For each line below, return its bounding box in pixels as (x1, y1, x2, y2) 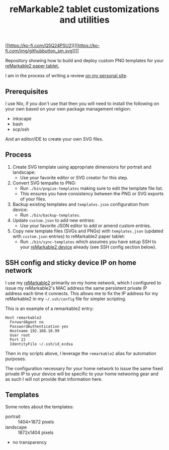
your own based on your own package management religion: (5, 106, 131, 111)
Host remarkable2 (5, 315, 42, 320)
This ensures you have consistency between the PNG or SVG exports (20, 190, 164, 196)
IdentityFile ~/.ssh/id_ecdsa (10, 342, 73, 347)
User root (10, 332, 30, 338)
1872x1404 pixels (18, 429, 54, 435)
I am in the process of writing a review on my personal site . (5, 73, 128, 79)
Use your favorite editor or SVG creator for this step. (20, 174, 129, 180)
